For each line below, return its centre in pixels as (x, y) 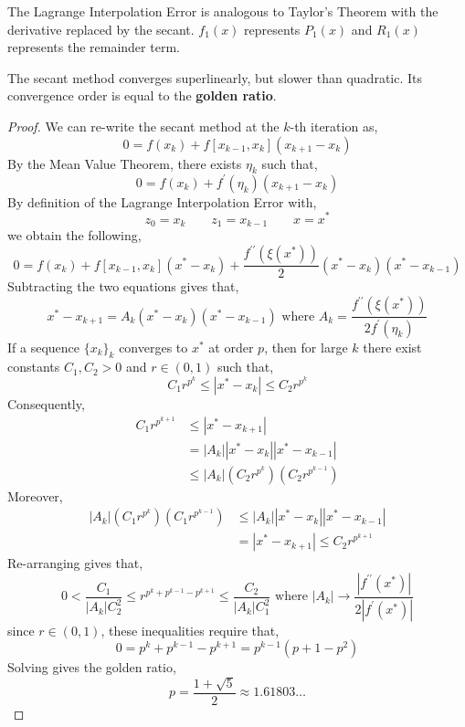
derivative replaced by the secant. (101, 29)
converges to (153, 347)
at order (231, 347)
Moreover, (35, 495)
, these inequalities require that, (190, 630)
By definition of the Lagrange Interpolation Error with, (162, 201)
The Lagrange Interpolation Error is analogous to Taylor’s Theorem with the (223, 11)
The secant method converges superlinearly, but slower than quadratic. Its (215, 77)
